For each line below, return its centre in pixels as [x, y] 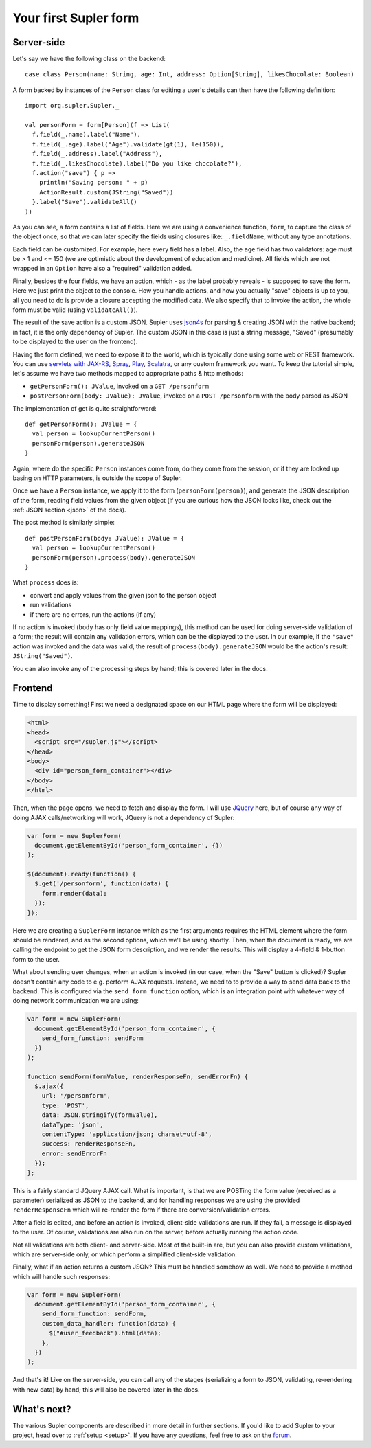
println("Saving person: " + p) [93, 183]
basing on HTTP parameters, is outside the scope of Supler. [97, 478]
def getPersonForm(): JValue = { [81, 424]
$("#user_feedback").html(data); [105, 1333]
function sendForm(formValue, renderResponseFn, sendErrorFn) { [138, 1076]
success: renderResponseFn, [89, 1144]
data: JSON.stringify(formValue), [100, 1115]
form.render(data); [75, 893]
